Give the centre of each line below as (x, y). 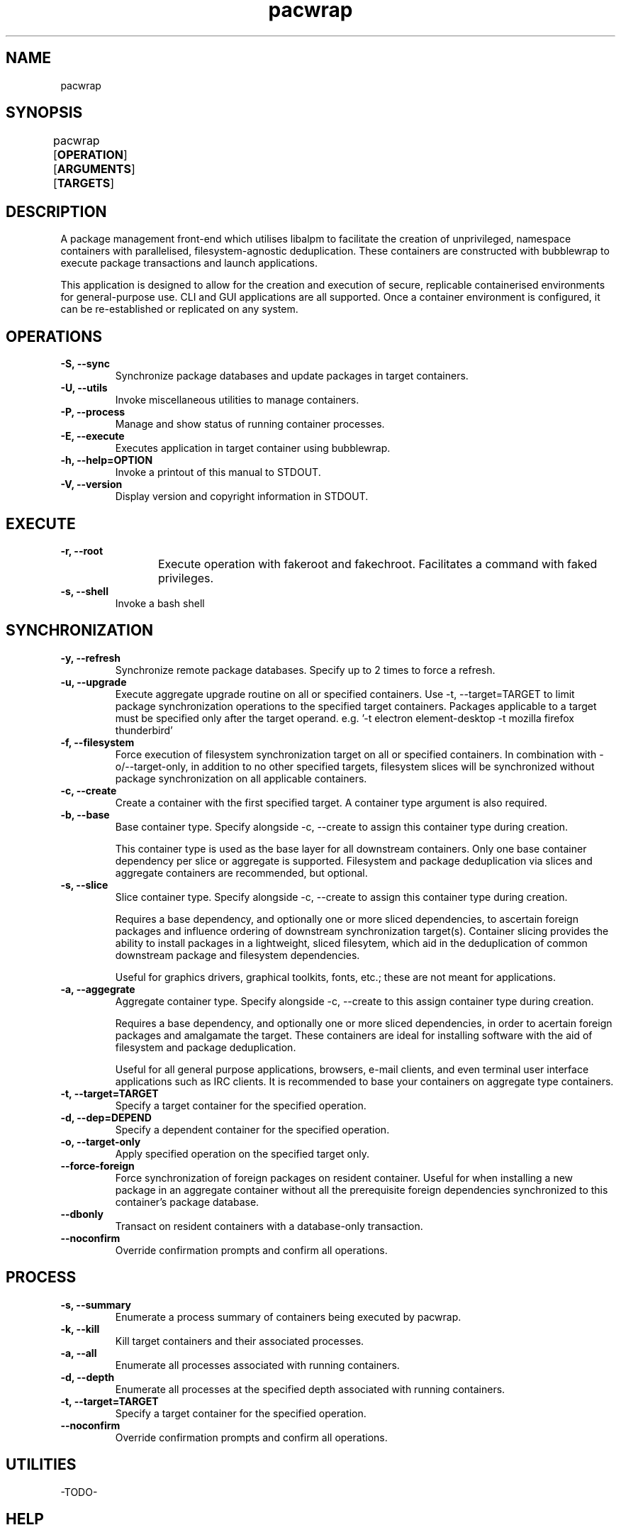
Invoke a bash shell (160, 603)
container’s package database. (187, 1202)
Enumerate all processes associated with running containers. (257, 1365)
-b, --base (85, 814)
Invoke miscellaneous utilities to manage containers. (237, 400)
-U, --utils (84, 388)
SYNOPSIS (44, 113)
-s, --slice (84, 885)
